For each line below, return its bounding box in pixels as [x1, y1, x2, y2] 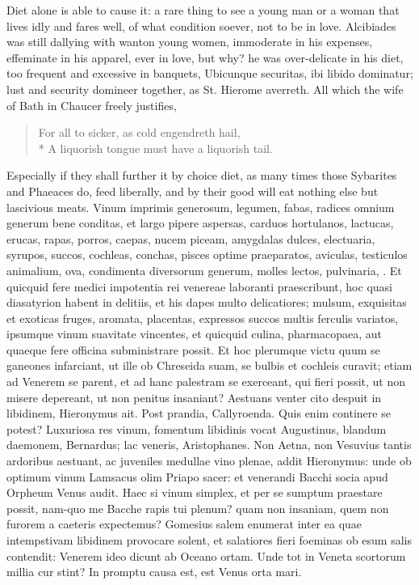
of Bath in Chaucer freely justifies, [6, 96, 177, 113]
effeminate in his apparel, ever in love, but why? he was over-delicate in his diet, [6, 49, 404, 66]
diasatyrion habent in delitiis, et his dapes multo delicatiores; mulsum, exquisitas [6, 294, 407, 311]
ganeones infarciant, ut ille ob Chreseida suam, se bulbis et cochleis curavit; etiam [6, 357, 413, 374]
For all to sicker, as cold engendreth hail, [38, 124, 241, 141]
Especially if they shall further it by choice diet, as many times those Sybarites [6, 167, 397, 184]
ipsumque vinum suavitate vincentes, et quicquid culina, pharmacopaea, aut [6, 325, 383, 342]
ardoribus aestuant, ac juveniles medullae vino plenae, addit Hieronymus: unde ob [6, 452, 412, 469]
